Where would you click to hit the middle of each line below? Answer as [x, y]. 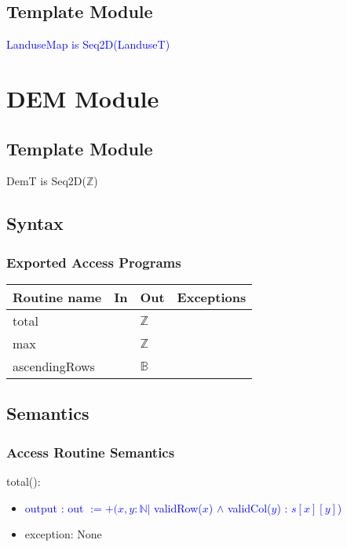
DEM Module [83, 98]
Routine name [57, 297]
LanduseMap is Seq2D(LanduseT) [88, 44]
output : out [54, 507]
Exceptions [212, 297]
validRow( [178, 507]
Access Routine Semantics [91, 452]
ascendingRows [54, 366]
